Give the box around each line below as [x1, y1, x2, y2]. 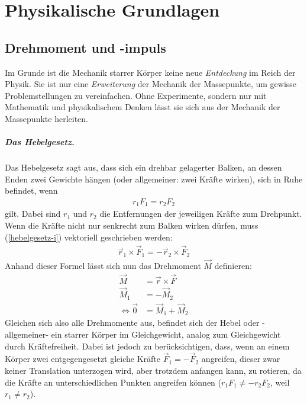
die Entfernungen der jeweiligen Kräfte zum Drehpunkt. [99, 207, 302, 220]
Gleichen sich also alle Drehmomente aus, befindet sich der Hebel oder [5, 316, 260, 329]
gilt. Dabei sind [5, 207, 61, 220]
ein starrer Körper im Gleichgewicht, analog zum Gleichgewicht [51, 328, 281, 340]
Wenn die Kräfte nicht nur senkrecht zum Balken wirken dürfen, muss [5, 219, 258, 231]
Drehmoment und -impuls [5, 38, 166, 56]
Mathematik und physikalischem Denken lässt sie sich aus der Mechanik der [5, 101, 280, 113]
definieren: [214, 259, 252, 272]
